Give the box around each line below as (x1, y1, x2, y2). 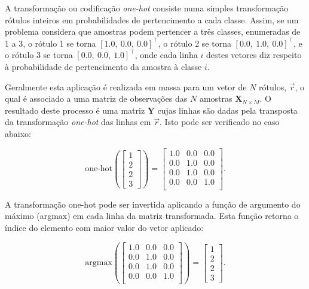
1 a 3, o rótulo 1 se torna (5, 36, 96, 49)
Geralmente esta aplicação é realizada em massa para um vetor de (5, 80, 247, 93)
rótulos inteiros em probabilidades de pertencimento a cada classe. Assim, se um (5, 13, 299, 26)
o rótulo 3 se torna (5, 48, 73, 61)
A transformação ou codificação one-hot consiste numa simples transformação (5, 2, 289, 14)
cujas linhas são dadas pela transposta (157, 104, 298, 116)
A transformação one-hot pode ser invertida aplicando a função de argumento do (5, 197, 301, 210)
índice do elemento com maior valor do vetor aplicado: (5, 221, 204, 233)
